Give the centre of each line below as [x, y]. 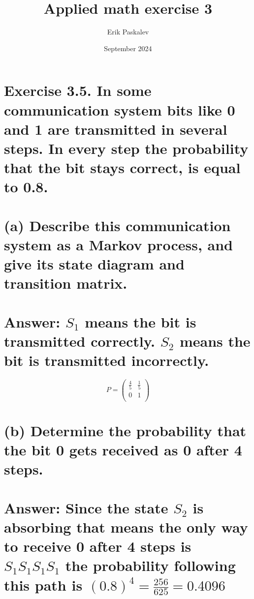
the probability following [150, 565]
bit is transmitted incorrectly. [107, 360]
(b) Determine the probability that [125, 431]
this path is [43, 584]
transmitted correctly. [79, 341]
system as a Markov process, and [118, 244]
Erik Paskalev [128, 32]
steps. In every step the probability [126, 148]
